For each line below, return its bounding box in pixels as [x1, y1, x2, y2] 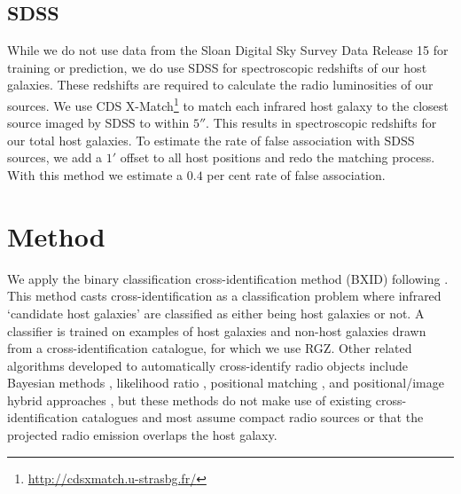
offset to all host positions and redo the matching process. [120, 148, 435, 167]
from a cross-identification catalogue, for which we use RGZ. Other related [7, 339, 412, 357]
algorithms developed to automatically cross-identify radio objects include [7, 356, 408, 374]
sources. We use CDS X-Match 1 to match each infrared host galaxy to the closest [7, 93, 449, 114]
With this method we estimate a [7, 166, 184, 184]
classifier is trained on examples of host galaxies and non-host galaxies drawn [7, 321, 426, 340]
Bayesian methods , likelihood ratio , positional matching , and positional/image [7, 373, 444, 392]
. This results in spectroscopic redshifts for [206, 114, 437, 132]
